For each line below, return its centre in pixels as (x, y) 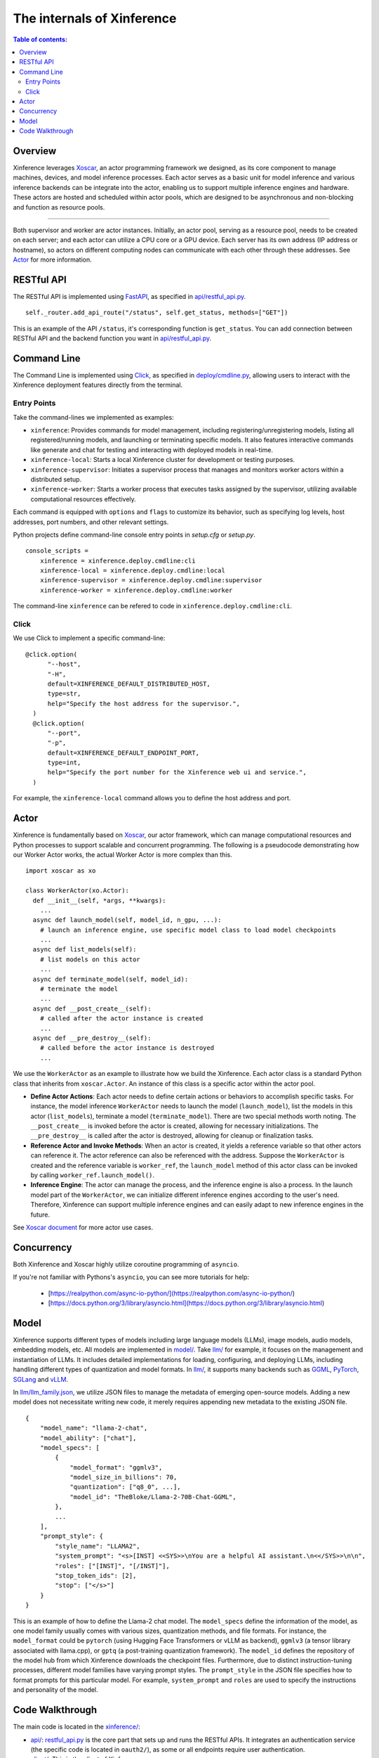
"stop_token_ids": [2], (96, 1576)
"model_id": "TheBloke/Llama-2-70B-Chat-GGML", (153, 1497)
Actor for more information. (52, 259)
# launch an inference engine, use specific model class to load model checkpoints (188, 930)
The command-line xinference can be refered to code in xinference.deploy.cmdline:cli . (153, 606)
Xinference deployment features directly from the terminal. (98, 385)
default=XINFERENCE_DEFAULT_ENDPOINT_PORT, (124, 753)
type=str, (64, 694)
